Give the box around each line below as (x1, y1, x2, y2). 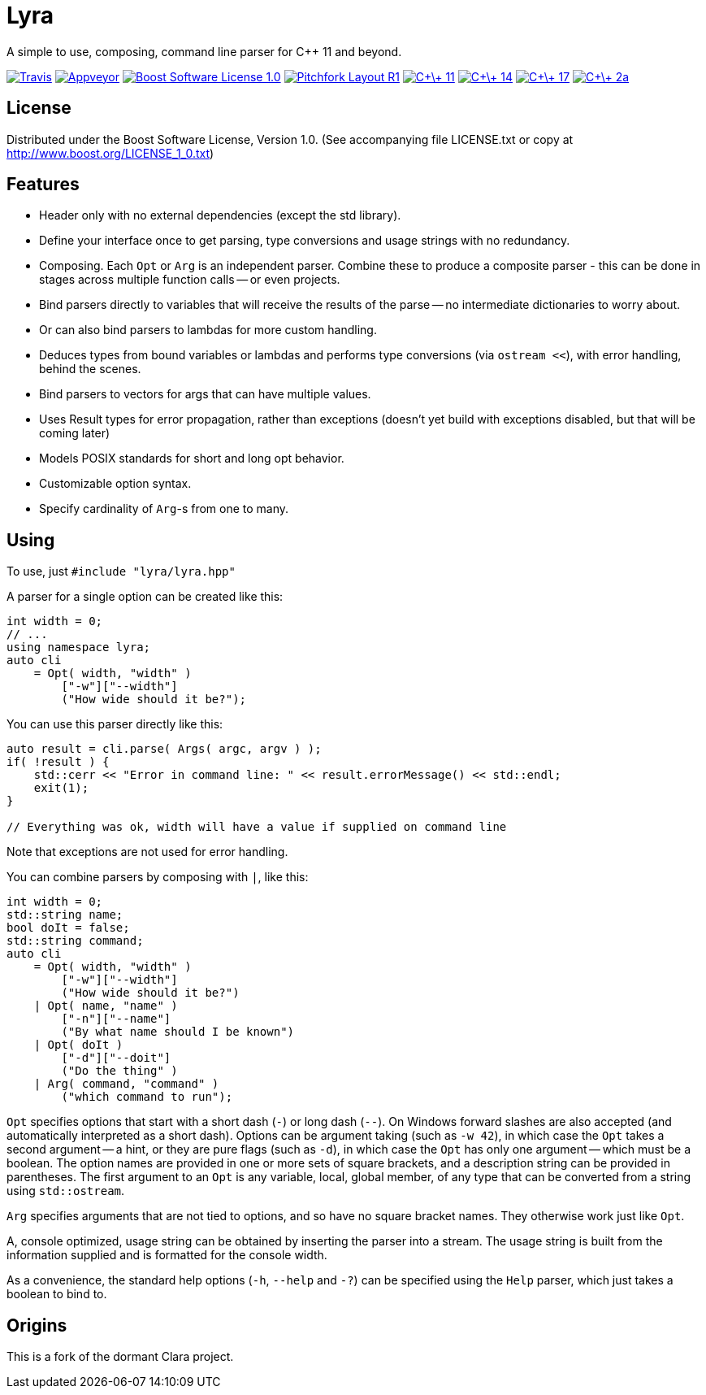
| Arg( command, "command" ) (33, 1077, 219, 1091)
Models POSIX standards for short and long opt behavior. (39, 451, 344, 466)
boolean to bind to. (6, 1287, 107, 1302)
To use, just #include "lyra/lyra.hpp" (6, 564, 236, 579)
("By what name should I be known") (61, 1025, 295, 1039)
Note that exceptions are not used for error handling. (6, 845, 288, 859)
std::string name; (6, 908, 123, 922)
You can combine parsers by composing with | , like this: (6, 870, 309, 884)
